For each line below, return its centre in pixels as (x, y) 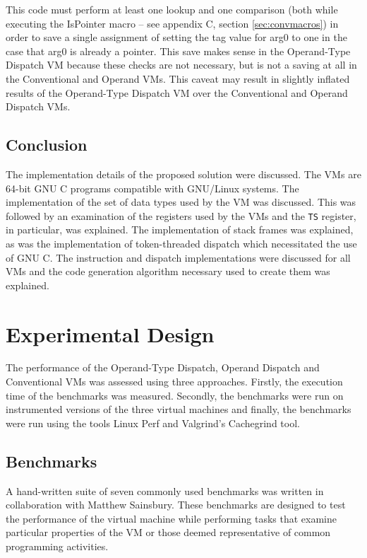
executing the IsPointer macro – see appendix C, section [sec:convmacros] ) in (172, 23)
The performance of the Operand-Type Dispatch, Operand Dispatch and (163, 367)
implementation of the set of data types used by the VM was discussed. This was (181, 202)
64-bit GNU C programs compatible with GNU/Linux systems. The (152, 188)
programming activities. (57, 546)
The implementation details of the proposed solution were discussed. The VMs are (183, 174)
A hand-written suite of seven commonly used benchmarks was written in (165, 490)
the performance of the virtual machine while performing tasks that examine (171, 518)
